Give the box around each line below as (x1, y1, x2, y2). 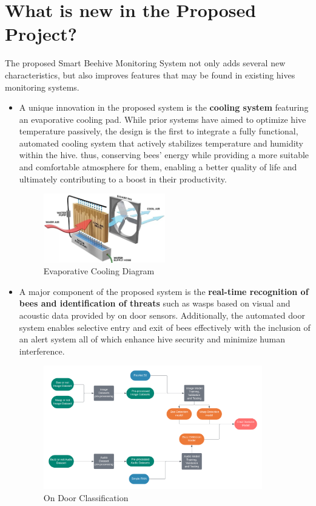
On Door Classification (43, 491, 129, 504)
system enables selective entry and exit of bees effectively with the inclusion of (19, 321, 311, 333)
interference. (19, 344, 65, 357)
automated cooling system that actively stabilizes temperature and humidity (19, 136, 304, 149)
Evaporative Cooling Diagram (43, 265, 155, 277)
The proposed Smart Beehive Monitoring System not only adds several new (5, 57, 286, 69)
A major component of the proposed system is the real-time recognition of (19, 285, 309, 297)
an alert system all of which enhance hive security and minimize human (19, 333, 285, 345)
